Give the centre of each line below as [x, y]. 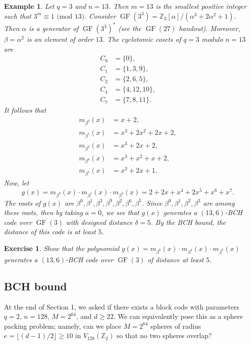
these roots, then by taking [44, 212]
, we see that [120, 212]
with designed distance [99, 222]
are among [219, 203]
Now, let [16, 183]
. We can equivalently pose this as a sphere [178, 316]
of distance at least [175, 259]
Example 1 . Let [29, 6]
